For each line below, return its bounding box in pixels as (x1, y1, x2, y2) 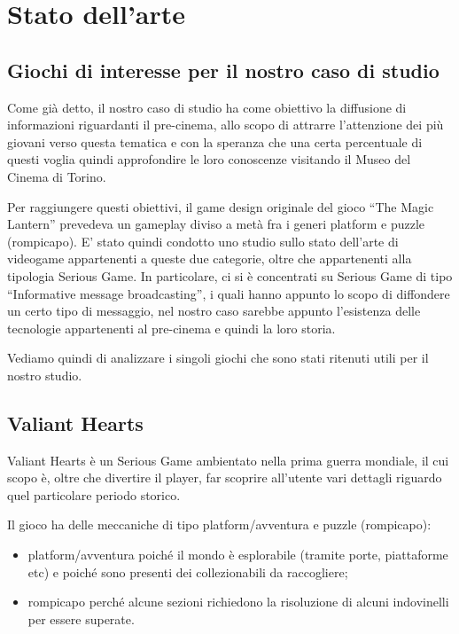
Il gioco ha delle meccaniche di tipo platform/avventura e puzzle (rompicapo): (7, 515, 432, 534)
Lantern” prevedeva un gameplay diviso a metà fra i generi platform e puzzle (7, 215, 425, 233)
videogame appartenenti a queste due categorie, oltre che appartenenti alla (7, 249, 412, 268)
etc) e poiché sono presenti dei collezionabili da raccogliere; (27, 562, 348, 581)
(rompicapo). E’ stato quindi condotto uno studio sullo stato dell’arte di (7, 231, 399, 250)
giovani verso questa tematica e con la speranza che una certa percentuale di (7, 132, 423, 151)
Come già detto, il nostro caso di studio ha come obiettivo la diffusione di (7, 98, 407, 116)
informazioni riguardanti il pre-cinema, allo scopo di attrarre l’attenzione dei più (7, 115, 444, 134)
